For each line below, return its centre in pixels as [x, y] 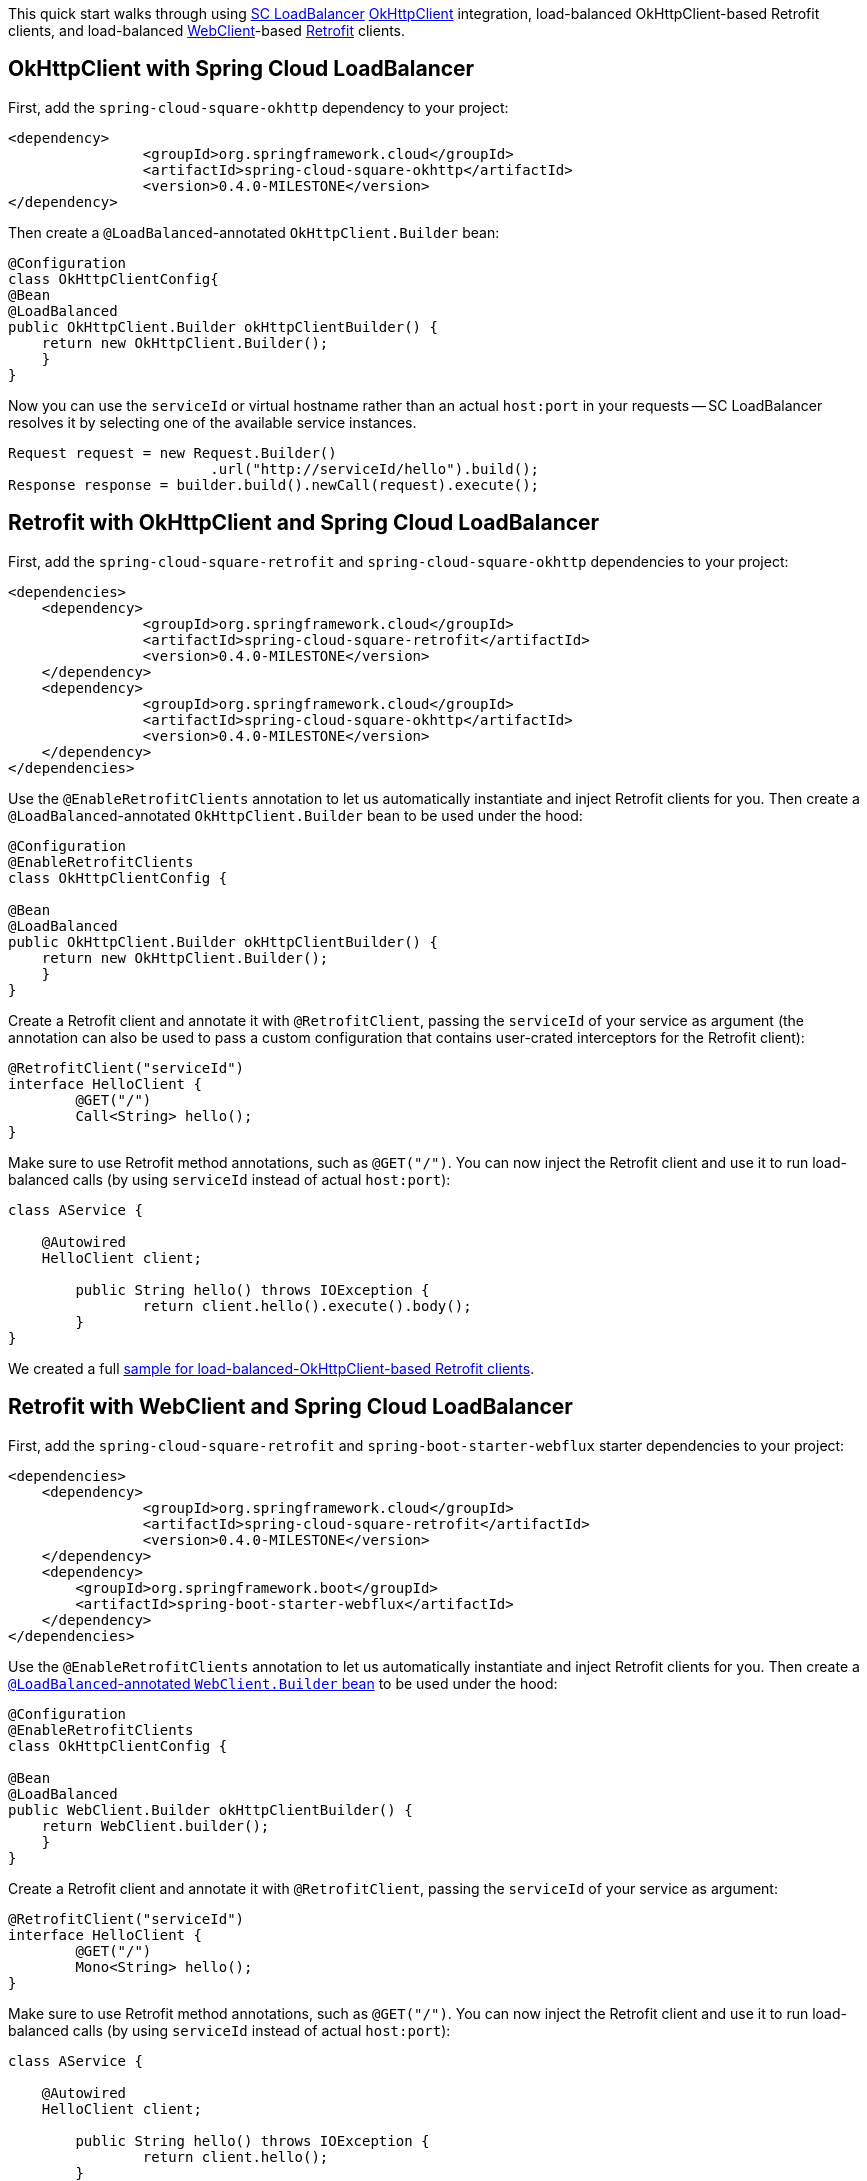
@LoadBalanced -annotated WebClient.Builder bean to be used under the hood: [283, 1683]
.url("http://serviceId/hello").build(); [375, 468]
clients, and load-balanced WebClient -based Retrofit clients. [207, 30]
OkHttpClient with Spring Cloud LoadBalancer [241, 69]
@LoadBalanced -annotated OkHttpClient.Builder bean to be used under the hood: [295, 815]
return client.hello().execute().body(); [307, 1305]
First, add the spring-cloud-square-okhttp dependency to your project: [258, 107]
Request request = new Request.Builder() [172, 452]
